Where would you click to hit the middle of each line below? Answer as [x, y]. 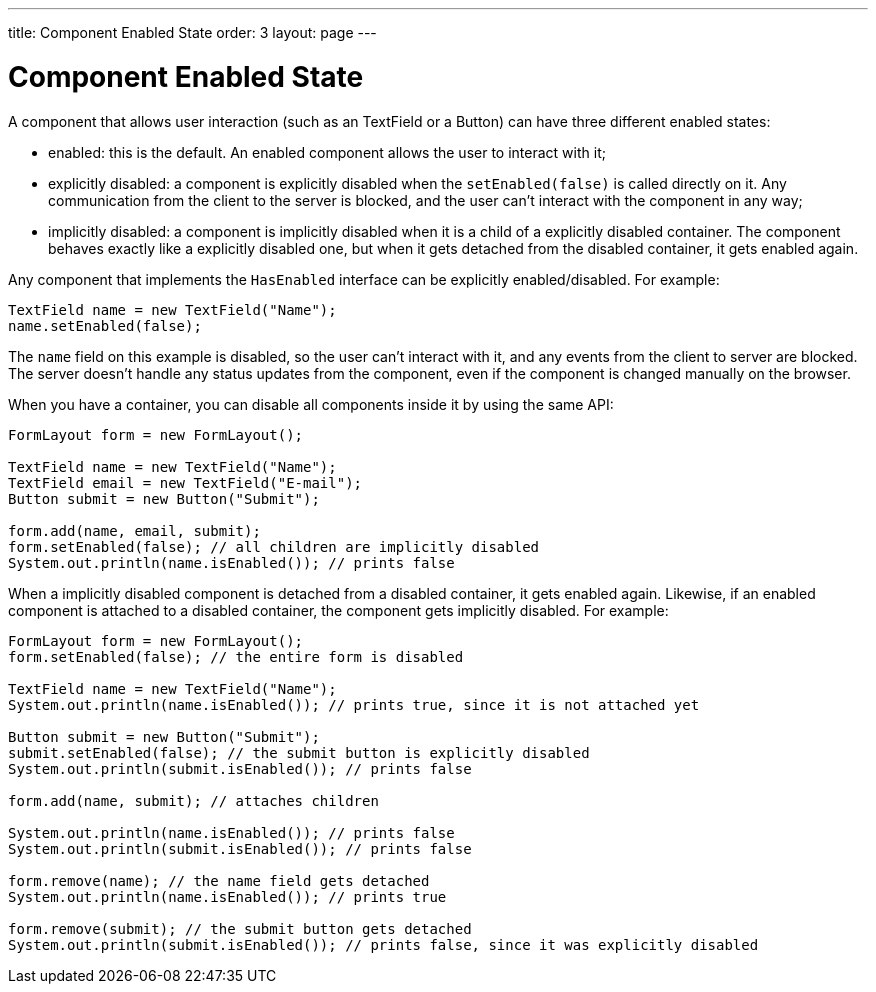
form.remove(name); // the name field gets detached [219, 880]
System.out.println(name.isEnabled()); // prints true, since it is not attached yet [354, 704]
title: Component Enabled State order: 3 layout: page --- [192, 32]
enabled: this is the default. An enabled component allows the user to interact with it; [327, 152]
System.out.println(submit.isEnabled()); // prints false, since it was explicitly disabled [383, 944]
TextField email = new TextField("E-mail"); [185, 482]
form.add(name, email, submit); [134, 530]
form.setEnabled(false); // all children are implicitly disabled [274, 546]
